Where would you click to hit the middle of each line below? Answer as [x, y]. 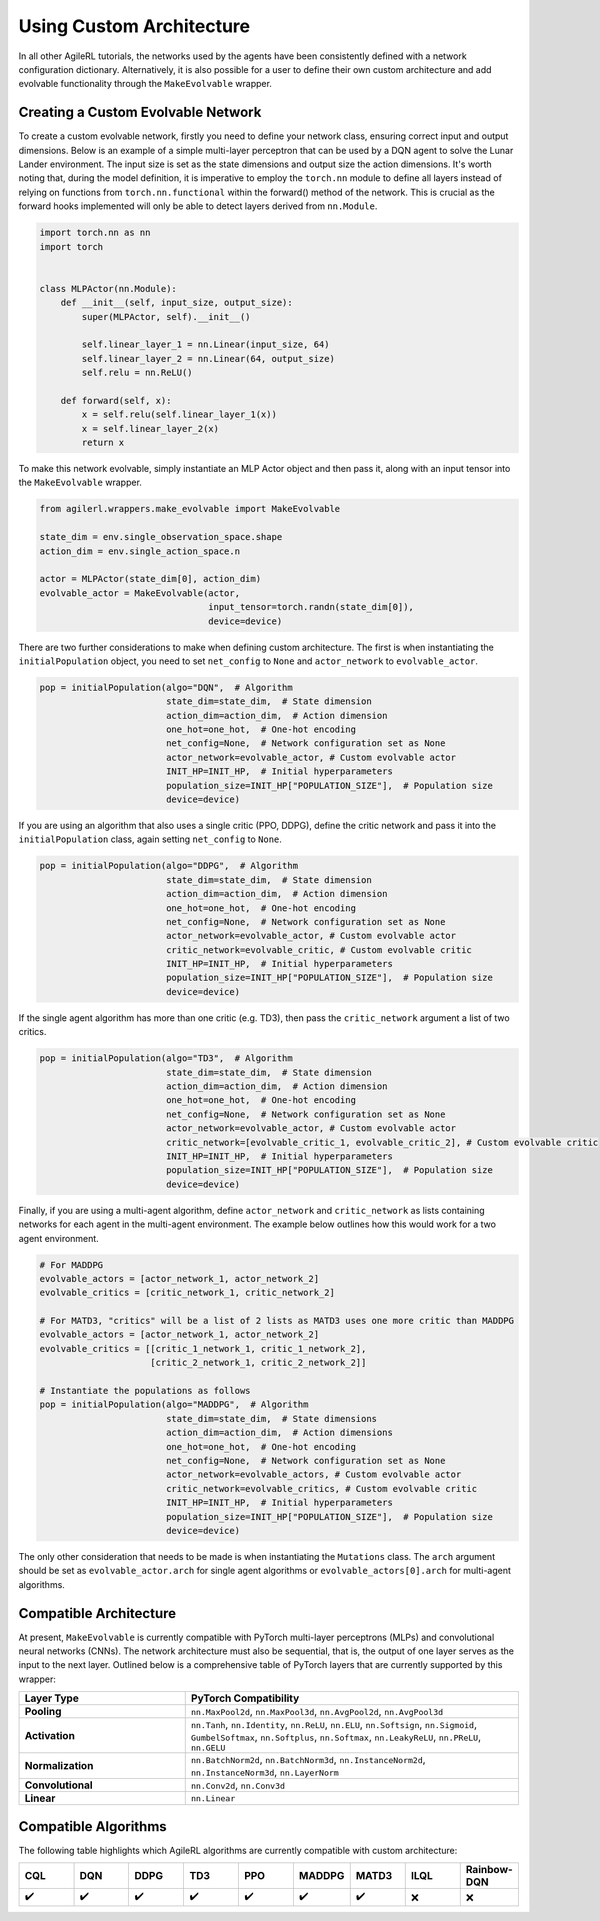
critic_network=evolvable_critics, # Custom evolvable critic [321, 1488]
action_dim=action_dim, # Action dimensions [279, 1433]
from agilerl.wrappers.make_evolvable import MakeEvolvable [190, 509]
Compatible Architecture [97, 1613]
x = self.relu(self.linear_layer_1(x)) [179, 414]
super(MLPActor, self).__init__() [166, 316]
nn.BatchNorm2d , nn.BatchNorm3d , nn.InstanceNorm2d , [308, 1760]
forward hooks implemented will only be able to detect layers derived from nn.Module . [198, 206]
